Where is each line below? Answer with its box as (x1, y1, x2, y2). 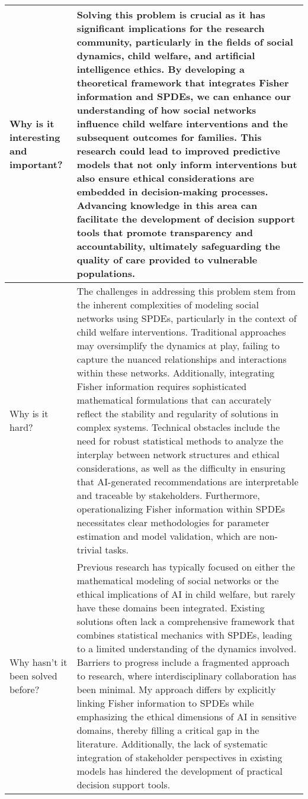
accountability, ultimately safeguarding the (76, 239, 281, 253)
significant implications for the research (76, 21, 265, 35)
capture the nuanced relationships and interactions (76, 352, 287, 366)
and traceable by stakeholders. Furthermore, (76, 488, 260, 502)
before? (9, 682, 40, 696)
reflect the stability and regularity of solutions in (76, 407, 279, 420)
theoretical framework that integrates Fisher (76, 76, 289, 89)
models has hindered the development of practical (76, 764, 283, 778)
